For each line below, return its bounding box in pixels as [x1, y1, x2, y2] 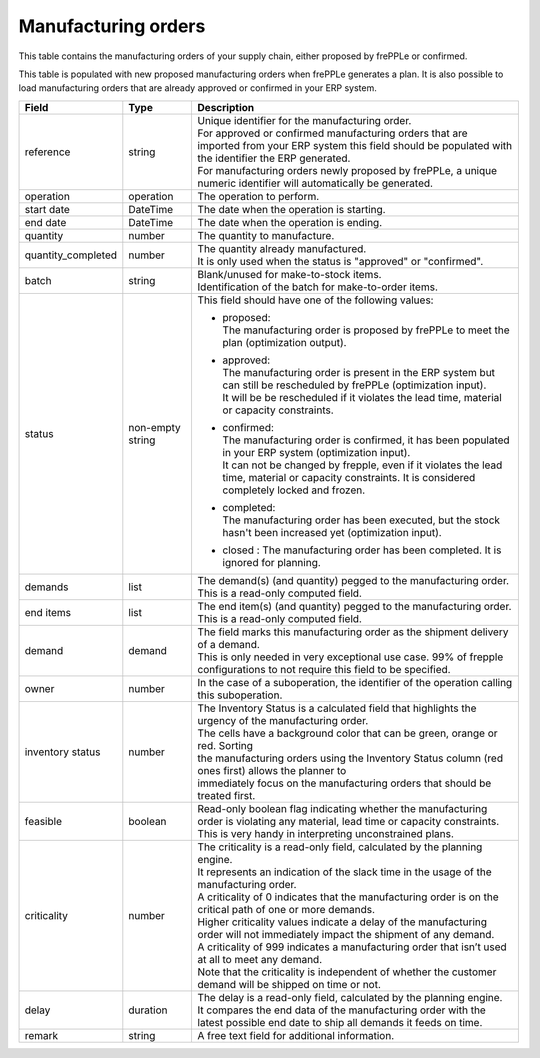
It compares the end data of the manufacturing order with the [197, 1003, 487, 1017]
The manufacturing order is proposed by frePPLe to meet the [222, 323, 510, 337]
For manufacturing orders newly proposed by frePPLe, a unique [197, 163, 498, 177]
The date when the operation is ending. [197, 215, 383, 229]
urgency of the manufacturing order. [197, 713, 369, 727]
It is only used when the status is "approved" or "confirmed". [197, 254, 484, 268]
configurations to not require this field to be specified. [197, 662, 451, 676]
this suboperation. [197, 688, 283, 702]
